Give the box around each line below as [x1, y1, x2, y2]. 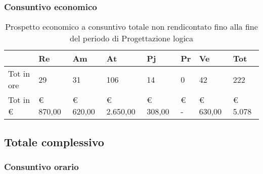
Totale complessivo [4, 134, 104, 149]
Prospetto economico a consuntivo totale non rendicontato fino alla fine [5, 21, 258, 33]
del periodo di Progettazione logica [70, 32, 193, 44]
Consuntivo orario [4, 160, 79, 172]
